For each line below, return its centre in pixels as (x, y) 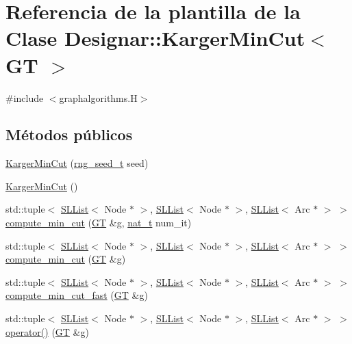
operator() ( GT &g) (47, 331)
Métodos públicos (69, 134)
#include (25, 97)
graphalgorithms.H (98, 97)
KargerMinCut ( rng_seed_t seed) (77, 163)
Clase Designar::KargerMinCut (155, 38)
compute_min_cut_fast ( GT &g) (77, 295)
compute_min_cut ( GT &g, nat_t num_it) (99, 223)
